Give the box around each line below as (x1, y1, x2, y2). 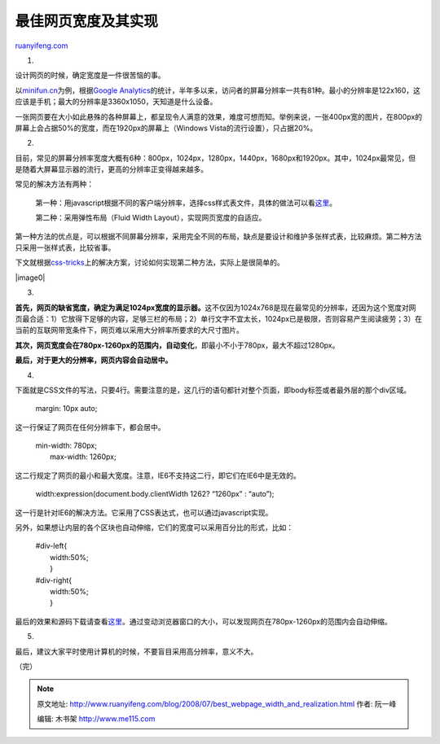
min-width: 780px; (35, 440, 98, 451)
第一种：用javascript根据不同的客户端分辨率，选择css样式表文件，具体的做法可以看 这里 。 (35, 198, 337, 208)
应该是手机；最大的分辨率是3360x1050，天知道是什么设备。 (15, 97, 218, 107)
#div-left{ (35, 541, 68, 551)
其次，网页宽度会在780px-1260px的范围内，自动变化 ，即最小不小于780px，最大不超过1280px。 (15, 340, 340, 350)
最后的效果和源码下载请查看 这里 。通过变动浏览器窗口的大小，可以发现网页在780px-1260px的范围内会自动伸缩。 (15, 616, 392, 626)
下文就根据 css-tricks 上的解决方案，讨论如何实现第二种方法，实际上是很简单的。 (15, 257, 284, 268)
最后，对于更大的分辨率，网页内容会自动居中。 (15, 355, 173, 365)
